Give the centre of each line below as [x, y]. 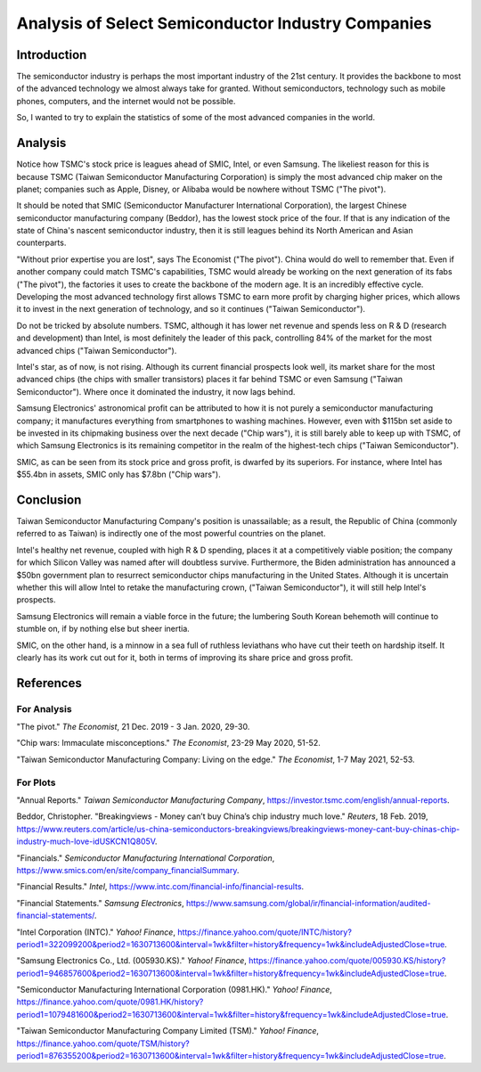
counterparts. [41, 243]
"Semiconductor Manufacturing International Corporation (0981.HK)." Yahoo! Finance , [175, 990]
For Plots [36, 782]
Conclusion [49, 499]
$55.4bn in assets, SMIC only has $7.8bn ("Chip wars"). [119, 475]
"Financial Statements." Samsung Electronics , [100, 903]
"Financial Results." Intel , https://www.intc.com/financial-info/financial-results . [160, 887]
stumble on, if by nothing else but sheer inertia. [103, 629]
